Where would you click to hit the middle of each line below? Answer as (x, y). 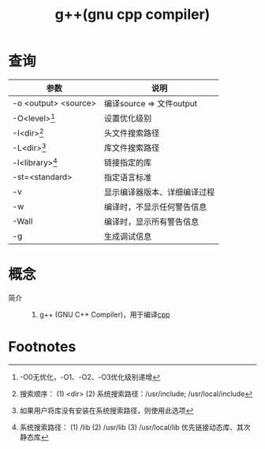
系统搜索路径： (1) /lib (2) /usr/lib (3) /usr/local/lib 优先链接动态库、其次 (135, 427)
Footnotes (42, 347)
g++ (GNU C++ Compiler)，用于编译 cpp (105, 314)
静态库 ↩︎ (34, 437)
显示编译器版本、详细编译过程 (159, 192)
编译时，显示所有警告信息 (151, 221)
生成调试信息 (128, 236)
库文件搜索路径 (132, 147)
